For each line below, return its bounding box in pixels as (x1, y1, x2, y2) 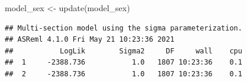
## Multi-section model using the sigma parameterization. (5, 23, 242, 32)
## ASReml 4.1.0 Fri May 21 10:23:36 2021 (5, 35, 175, 44)
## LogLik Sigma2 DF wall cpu (5, 46, 242, 55)
